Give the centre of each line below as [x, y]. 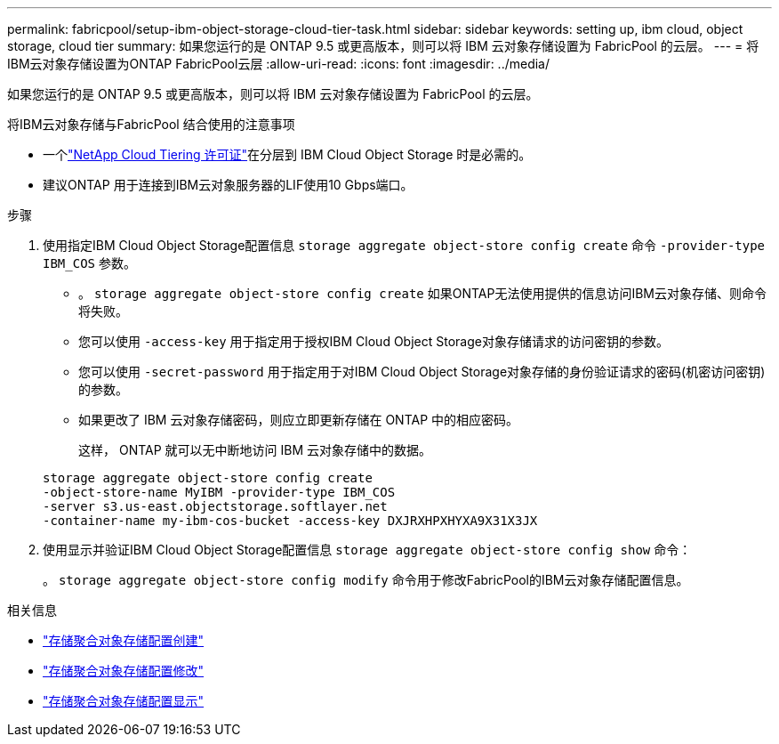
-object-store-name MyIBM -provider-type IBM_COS [219, 492]
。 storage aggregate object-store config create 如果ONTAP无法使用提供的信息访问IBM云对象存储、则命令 [423, 293]
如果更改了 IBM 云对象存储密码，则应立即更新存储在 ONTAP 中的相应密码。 [299, 420]
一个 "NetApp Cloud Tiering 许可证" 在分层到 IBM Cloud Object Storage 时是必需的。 [287, 154]
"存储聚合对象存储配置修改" [124, 671]
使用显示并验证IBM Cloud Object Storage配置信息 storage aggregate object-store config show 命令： [367, 550]
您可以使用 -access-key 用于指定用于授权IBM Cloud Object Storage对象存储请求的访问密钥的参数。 [373, 341]
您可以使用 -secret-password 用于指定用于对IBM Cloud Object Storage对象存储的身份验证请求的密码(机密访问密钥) [422, 372]
